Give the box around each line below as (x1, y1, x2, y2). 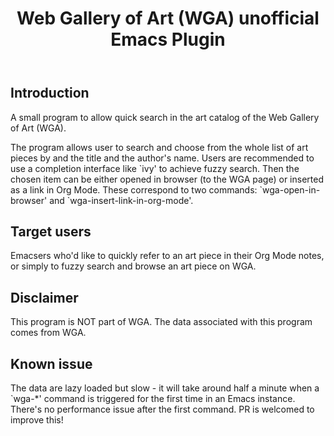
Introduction (10, 85, 90, 102)
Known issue (10, 355, 93, 372)
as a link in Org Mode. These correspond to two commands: (10, 183, 258, 196)
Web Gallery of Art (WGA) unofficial (16, 7, 320, 30)
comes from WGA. (10, 327, 87, 339)
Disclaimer (10, 289, 79, 306)
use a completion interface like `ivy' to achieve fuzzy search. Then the (10, 162, 300, 174)
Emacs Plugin (110, 28, 226, 51)
